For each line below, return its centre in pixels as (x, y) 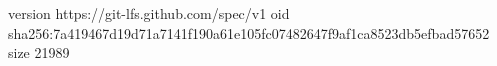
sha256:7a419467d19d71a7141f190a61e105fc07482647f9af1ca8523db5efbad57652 (249, 32)
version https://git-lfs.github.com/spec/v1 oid (149, 13)
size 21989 (39, 52)
